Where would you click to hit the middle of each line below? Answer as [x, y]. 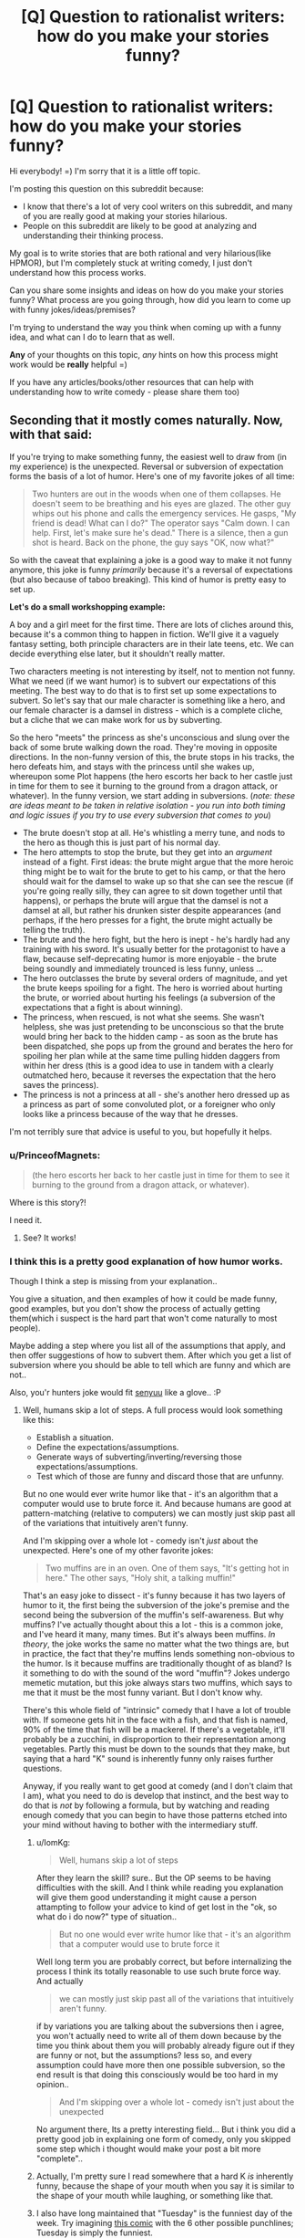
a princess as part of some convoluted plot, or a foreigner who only [149, 1104]
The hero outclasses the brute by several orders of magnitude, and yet [155, 978]
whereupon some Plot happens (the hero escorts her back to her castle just [151, 776]
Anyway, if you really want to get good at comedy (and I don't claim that [158, 1786]
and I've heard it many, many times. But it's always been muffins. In [149, 1635]
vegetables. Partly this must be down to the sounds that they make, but [156, 1749]
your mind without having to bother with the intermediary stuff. [140, 1825]
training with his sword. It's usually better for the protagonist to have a [154, 949]
